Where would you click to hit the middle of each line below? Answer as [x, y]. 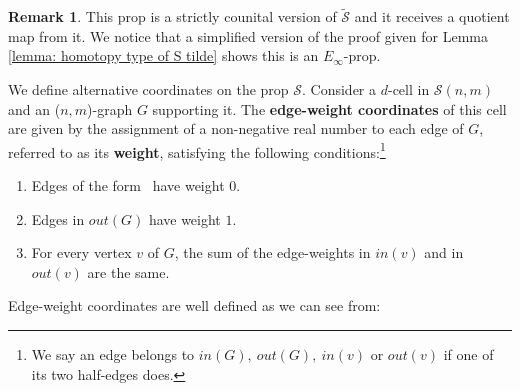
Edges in [58, 218]
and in [444, 252]
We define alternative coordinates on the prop [148, 89]
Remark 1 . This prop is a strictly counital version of [172, 16]
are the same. [128, 271]
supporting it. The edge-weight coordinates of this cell [329, 108]
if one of [468, 354]
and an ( [34, 108]
